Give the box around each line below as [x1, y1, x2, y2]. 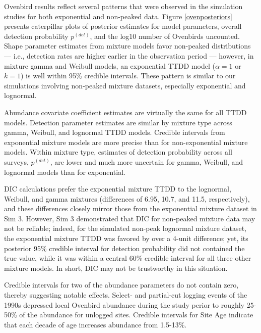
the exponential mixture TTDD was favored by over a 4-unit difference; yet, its [4, 233, 248, 244]
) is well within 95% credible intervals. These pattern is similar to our [20, 70, 236, 81]
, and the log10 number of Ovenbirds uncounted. [90, 30, 240, 41]
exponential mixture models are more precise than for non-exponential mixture [4, 136, 248, 147]
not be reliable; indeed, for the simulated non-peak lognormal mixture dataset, [4, 223, 247, 233]
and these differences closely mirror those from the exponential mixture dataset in [4, 203, 257, 214]
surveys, [4, 156, 29, 167]
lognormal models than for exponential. [4, 166, 125, 177]
